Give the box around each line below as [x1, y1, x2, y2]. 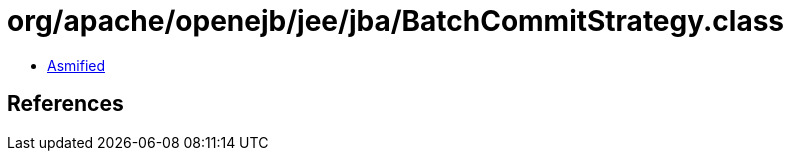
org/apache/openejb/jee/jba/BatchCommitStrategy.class [7, 4, 785, 38]
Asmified [47, 56, 106, 74]
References [7, 91, 124, 117]
